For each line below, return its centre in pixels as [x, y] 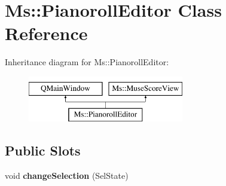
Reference [46, 33]
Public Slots [43, 150]
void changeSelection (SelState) [67, 176]
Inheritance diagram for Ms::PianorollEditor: [87, 62]
